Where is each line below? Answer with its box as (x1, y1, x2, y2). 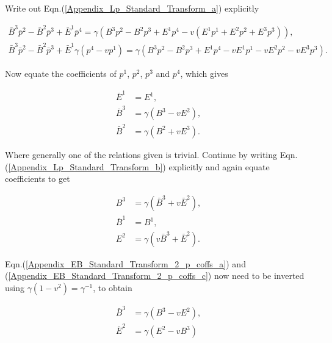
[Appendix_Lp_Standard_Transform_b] (8, 160, 163, 173)
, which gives (180, 67, 228, 80)
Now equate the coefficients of (5, 67, 117, 80)
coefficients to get (5, 172, 70, 185)
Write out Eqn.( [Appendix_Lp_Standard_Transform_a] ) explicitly (5, 2, 259, 14)
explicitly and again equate (168, 160, 270, 173)
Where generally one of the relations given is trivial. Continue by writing (5, 148, 278, 161)
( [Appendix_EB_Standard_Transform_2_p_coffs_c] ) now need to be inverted (5, 269, 305, 282)
